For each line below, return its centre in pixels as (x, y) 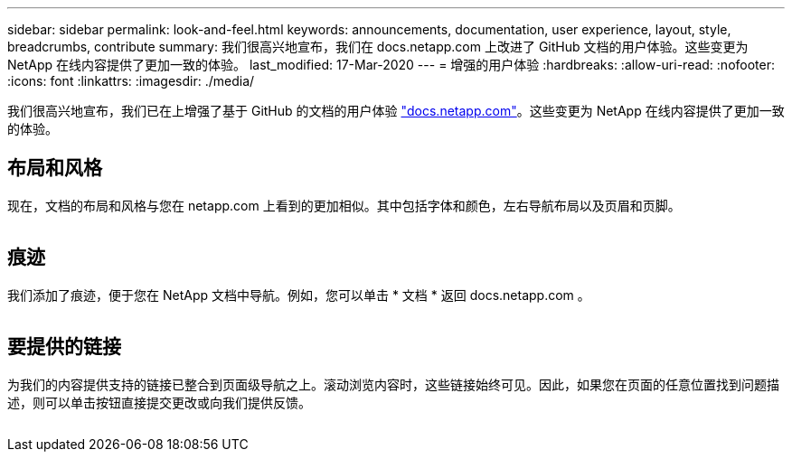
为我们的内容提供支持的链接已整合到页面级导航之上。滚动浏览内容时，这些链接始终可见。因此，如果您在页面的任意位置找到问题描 (393, 384)
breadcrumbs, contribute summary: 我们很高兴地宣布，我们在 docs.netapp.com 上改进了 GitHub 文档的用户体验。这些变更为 (378, 47)
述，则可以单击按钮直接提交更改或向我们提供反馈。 (159, 402)
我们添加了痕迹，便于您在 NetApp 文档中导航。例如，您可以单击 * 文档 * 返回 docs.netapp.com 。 (299, 295)
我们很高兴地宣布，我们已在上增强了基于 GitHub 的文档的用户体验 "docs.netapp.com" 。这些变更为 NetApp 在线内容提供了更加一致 (396, 111)
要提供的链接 (64, 347)
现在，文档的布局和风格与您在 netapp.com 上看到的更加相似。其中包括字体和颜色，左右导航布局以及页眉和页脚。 (344, 205)
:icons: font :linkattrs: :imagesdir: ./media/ (131, 81)
